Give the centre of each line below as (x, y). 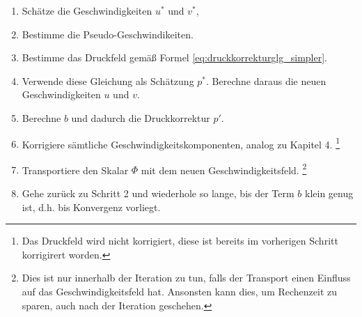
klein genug (329, 193)
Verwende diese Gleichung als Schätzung (108, 80)
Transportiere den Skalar (75, 170)
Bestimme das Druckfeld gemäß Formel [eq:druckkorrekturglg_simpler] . (175, 57)
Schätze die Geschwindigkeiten (87, 10)
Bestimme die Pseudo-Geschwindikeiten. (108, 34)
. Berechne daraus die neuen (266, 80)
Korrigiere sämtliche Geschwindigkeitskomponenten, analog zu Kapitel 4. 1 (181, 143)
